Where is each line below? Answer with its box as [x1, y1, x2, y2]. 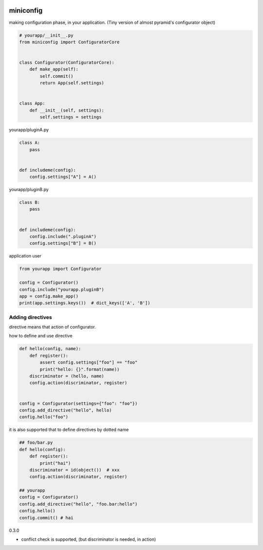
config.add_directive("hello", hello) [19, 407, 112, 413]
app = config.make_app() [19, 293, 79, 299]
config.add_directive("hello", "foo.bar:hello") [19, 501, 138, 507]
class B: [19, 200, 40, 205]
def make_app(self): [29, 66, 79, 72]
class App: [19, 100, 45, 106]
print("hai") [39, 460, 71, 466]
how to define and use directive [9, 333, 73, 339]
